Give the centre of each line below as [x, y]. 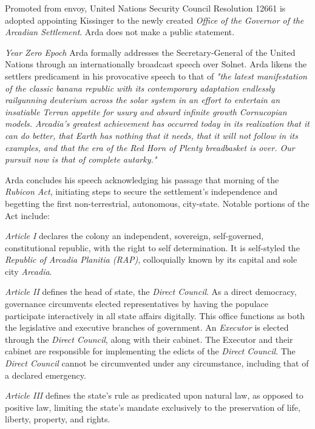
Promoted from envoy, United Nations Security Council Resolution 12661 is [145, 8]
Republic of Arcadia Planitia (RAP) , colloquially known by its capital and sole [151, 259]
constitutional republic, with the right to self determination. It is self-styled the [152, 247]
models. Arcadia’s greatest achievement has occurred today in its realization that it [157, 123]
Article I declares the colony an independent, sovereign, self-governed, [134, 236]
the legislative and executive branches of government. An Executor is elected [147, 327]
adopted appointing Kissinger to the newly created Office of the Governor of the [154, 20]
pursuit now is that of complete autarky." [81, 159]
